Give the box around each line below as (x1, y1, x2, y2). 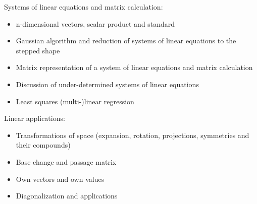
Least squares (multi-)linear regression (16, 96, 134, 106)
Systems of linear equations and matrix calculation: (4, 2, 163, 12)
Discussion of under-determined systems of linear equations (16, 79, 199, 89)
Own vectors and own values (16, 173, 105, 184)
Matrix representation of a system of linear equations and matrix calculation (16, 62, 253, 73)
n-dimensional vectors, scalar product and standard (16, 18, 175, 29)
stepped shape (16, 45, 60, 55)
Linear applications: (4, 113, 65, 123)
